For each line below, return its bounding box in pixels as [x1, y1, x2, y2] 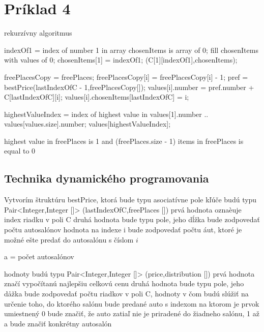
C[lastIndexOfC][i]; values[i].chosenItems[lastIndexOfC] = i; [4, 92, 189, 102]
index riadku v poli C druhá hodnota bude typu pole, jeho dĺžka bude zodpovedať [4, 214, 260, 225]
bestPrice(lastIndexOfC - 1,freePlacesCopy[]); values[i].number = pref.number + [4, 81, 254, 92]
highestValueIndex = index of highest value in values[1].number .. [4, 108, 209, 119]
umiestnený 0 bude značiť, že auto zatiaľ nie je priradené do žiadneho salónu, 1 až [4, 308, 259, 319]
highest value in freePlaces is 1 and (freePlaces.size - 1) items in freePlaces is [4, 135, 244, 146]
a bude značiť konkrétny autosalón [4, 318, 112, 328]
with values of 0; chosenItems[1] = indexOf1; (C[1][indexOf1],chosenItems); [4, 54, 238, 65]
